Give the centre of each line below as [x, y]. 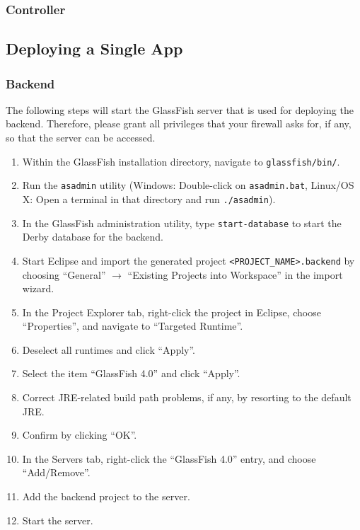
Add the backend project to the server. [106, 496]
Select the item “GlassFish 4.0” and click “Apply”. [131, 373]
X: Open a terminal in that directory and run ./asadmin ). [149, 198]
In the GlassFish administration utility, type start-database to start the [182, 223]
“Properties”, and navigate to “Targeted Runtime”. [133, 326]
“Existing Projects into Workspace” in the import [235, 274]
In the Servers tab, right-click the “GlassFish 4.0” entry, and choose [169, 458]
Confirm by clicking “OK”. [80, 435]
